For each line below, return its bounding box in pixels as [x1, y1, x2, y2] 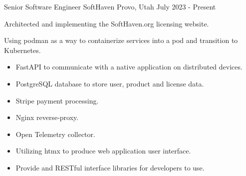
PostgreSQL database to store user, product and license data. [15, 78, 204, 88]
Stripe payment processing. [15, 95, 99, 105]
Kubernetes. [4, 44, 41, 55]
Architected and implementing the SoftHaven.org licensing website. [4, 18, 209, 28]
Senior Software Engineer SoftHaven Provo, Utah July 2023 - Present [4, 1, 216, 11]
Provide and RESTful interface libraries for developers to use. [15, 162, 205, 172]
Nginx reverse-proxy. [15, 112, 79, 122]
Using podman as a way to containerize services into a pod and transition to [4, 35, 238, 45]
